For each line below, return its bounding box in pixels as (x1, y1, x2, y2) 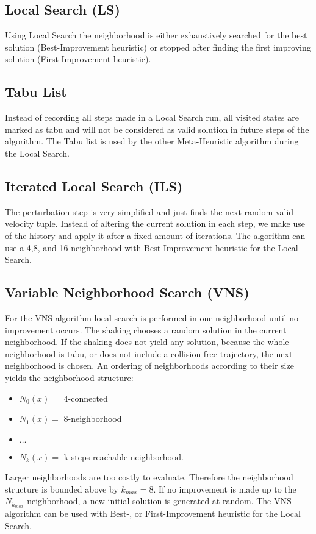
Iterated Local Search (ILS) (5, 176, 183, 195)
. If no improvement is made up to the (153, 482, 296, 495)
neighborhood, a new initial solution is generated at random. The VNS (27, 494, 292, 507)
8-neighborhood (63, 412, 122, 425)
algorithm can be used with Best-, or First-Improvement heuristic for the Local (5, 507, 301, 520)
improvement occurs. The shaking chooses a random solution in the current (5, 323, 287, 336)
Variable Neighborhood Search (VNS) (5, 283, 250, 302)
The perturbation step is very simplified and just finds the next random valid (5, 205, 294, 218)
